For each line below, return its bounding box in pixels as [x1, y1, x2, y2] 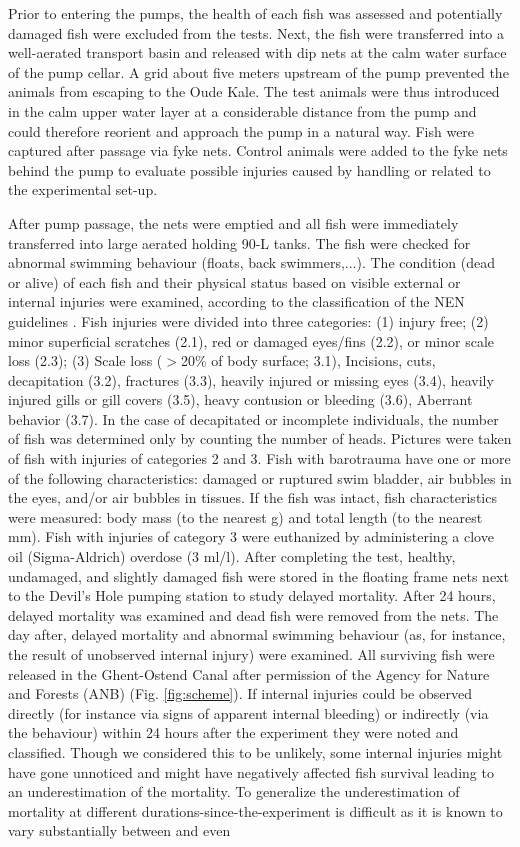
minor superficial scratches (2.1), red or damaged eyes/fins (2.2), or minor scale [8, 330, 495, 351]
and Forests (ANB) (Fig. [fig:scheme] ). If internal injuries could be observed [8, 683, 472, 704]
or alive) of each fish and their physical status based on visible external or [8, 271, 461, 292]
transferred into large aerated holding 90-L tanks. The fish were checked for [8, 232, 471, 253]
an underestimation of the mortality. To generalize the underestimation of [8, 781, 460, 802]
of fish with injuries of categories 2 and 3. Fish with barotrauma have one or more [8, 448, 511, 469]
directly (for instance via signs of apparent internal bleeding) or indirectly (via [8, 702, 489, 723]
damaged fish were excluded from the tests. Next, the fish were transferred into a [8, 22, 505, 43]
